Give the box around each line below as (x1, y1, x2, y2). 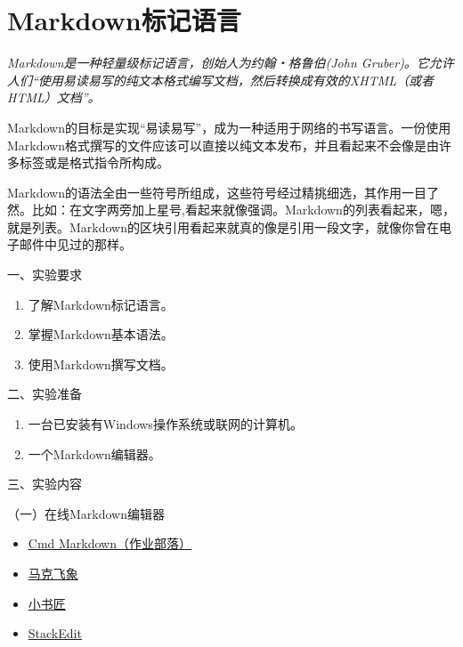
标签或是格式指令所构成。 (19, 153, 169, 172)
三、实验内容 (7, 474, 82, 493)
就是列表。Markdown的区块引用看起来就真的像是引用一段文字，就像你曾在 (7, 217, 439, 236)
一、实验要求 (7, 265, 82, 284)
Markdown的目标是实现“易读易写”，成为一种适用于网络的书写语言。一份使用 (7, 117, 451, 136)
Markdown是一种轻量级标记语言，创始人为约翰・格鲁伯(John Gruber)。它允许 (7, 53, 454, 72)
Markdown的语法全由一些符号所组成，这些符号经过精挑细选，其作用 (7, 182, 402, 201)
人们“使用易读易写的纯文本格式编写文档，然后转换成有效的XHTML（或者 (7, 70, 435, 89)
